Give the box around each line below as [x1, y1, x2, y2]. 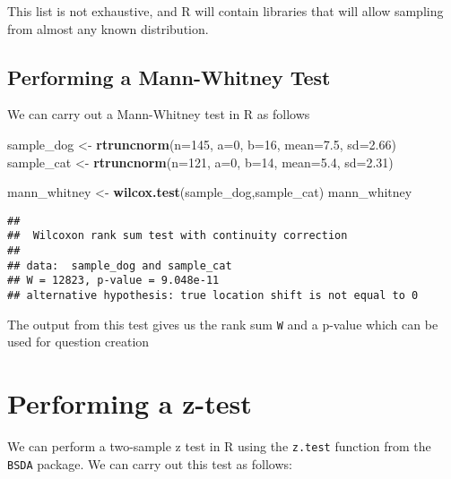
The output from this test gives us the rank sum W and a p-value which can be [7, 314, 438, 333]
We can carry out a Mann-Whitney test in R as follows [7, 105, 310, 124]
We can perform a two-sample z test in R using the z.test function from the [7, 437, 431, 456]
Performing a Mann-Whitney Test [7, 63, 331, 90]
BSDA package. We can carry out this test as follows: [7, 454, 292, 473]
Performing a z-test [7, 385, 252, 422]
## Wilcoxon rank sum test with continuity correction [7, 229, 348, 243]
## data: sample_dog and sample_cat [7, 259, 232, 272]
